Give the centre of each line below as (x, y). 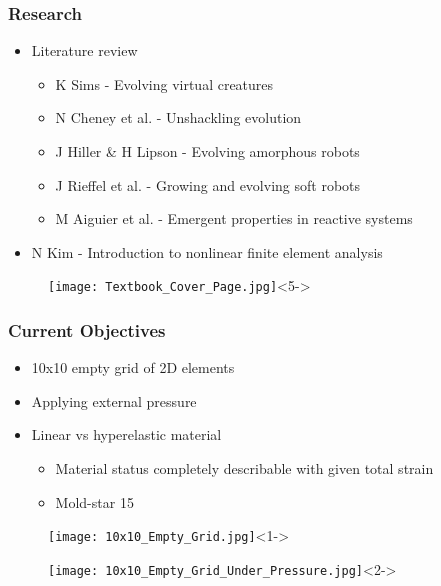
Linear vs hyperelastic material (126, 434)
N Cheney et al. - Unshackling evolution (178, 117)
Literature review (84, 50)
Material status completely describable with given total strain (244, 468)
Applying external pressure (114, 400)
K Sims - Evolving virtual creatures (164, 83)
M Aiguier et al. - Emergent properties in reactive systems (234, 218)
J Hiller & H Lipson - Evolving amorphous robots (207, 151)
